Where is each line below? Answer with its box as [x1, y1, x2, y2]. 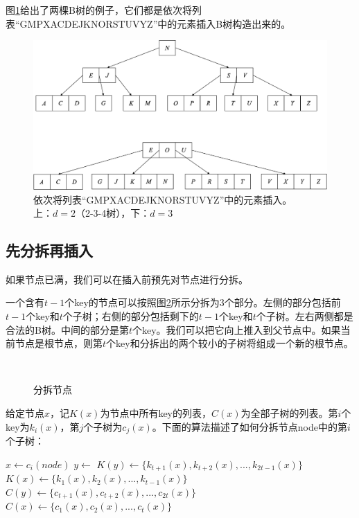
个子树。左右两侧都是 [256, 309, 353, 323]
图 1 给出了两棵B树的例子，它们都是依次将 [6, 3, 192, 17]
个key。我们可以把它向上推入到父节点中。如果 [132, 322, 341, 337]
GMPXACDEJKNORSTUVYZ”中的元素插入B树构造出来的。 [19, 16, 291, 30]
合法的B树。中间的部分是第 [6, 322, 129, 337]
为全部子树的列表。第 [240, 406, 338, 420]
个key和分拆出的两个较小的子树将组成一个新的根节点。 [106, 336, 353, 350]
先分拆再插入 [6, 240, 93, 261]
